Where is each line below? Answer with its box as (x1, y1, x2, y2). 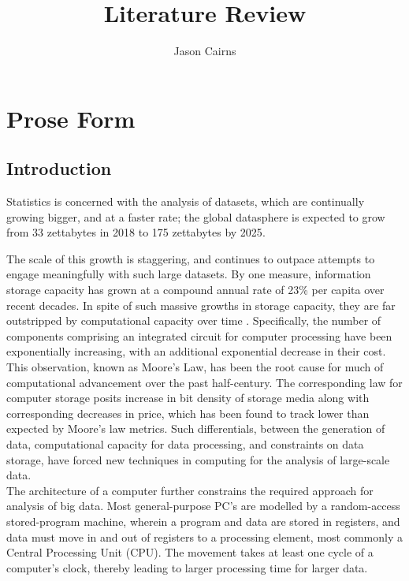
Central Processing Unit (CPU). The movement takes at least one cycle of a (6, 544, 374, 561)
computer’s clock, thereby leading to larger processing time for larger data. (6, 559, 368, 575)
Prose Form (6, 102, 136, 134)
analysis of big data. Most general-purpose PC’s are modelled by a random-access (6, 497, 400, 514)
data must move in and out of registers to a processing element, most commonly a (6, 528, 403, 545)
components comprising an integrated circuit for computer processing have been (6, 327, 392, 344)
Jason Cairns (173, 43, 236, 59)
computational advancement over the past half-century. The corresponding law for (6, 374, 403, 390)
